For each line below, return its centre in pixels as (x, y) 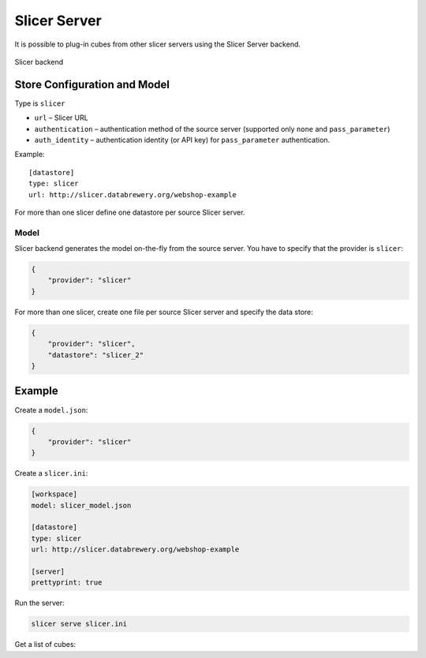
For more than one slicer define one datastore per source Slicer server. (130, 212)
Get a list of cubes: (45, 645)
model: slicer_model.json (81, 505)
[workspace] (54, 494)
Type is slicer (40, 103)
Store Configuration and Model (92, 84)
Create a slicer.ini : (51, 473)
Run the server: (39, 603)
